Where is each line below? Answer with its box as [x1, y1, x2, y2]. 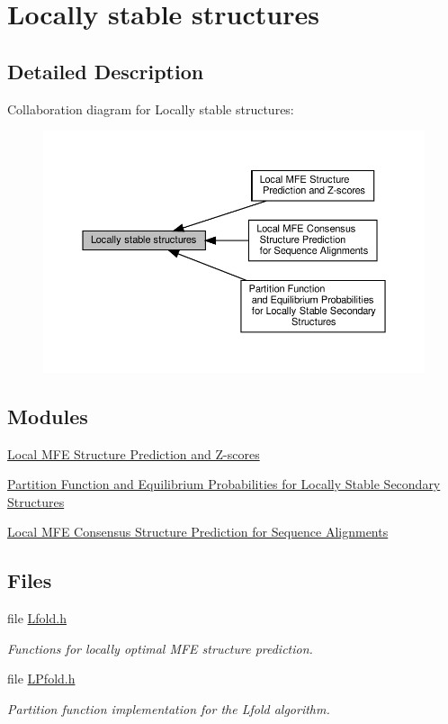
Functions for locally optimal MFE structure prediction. [7, 638, 313, 657]
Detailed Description [7, 57, 204, 85]
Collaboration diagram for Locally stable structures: [7, 99, 294, 118]
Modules [7, 402, 88, 430]
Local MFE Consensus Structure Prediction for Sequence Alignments [7, 522, 389, 541]
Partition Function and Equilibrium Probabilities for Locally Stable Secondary [7, 475, 441, 493]
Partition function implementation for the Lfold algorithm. [7, 700, 330, 719]
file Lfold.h [7, 609, 67, 628]
